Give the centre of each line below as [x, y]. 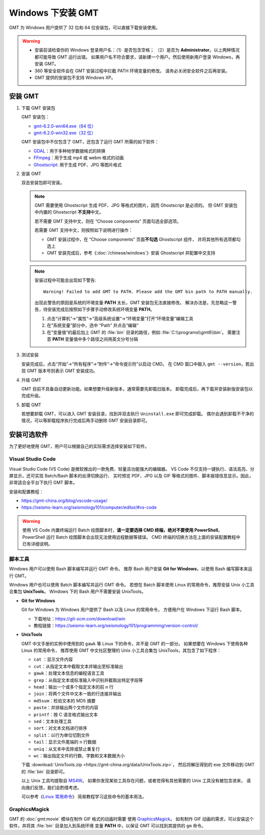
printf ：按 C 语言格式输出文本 [66, 714]
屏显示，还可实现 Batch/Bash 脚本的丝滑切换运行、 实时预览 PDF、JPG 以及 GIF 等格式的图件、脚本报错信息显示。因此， [131, 475]
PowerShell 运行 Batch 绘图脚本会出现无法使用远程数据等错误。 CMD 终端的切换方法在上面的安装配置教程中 [131, 537]
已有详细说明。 [37, 544]
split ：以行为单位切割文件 [62, 735]
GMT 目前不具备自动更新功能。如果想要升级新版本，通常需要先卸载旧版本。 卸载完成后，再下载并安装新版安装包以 [137, 389]
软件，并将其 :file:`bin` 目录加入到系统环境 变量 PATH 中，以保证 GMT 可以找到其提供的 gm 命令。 [107, 826]
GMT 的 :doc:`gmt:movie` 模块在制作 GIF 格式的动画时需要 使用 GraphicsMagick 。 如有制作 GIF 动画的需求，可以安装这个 [132, 819]
